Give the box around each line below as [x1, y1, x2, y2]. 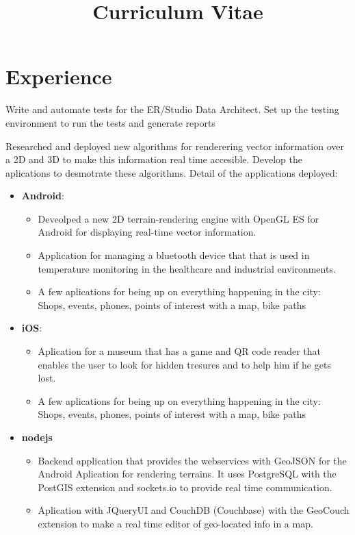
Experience [5, 62, 112, 90]
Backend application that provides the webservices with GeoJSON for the [38, 453, 347, 467]
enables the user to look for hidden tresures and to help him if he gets [38, 357, 331, 371]
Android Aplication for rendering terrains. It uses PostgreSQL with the [38, 466, 337, 481]
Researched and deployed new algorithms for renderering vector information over [5, 138, 344, 153]
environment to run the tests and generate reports [5, 115, 215, 129]
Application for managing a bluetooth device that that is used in [38, 248, 310, 262]
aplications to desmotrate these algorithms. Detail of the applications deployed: [5, 165, 338, 179]
